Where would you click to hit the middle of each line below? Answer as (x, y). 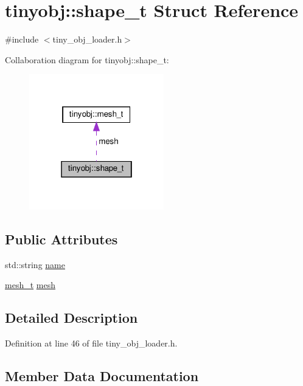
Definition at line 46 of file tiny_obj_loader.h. (91, 343)
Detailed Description (71, 318)
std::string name (35, 264)
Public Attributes (61, 239)
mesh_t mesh (30, 285)
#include (22, 39)
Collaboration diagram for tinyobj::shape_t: (87, 59)
